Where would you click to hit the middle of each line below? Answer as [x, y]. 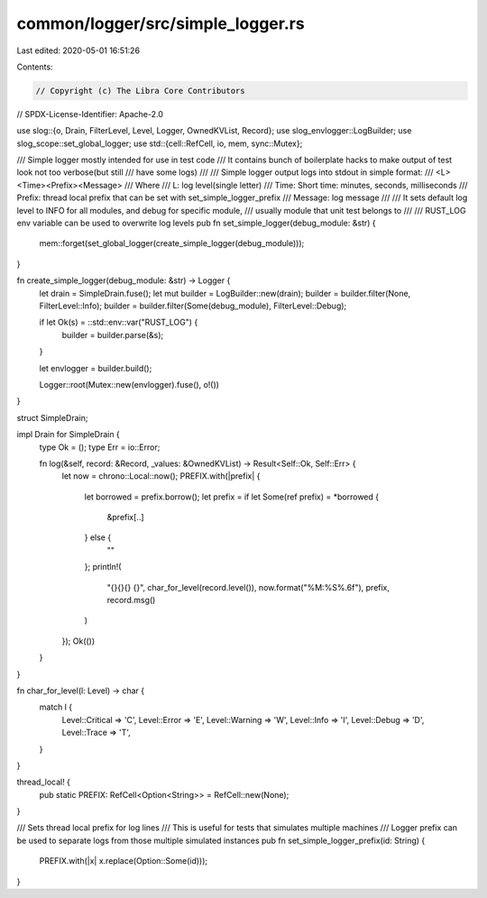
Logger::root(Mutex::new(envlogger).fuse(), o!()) [129, 384]
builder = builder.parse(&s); [113, 334]
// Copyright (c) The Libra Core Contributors [140, 91]
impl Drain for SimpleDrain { [69, 435]
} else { [98, 537]
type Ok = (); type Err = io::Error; [100, 447]
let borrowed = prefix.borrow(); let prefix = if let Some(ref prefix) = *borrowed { [231, 497]
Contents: [35, 67]
